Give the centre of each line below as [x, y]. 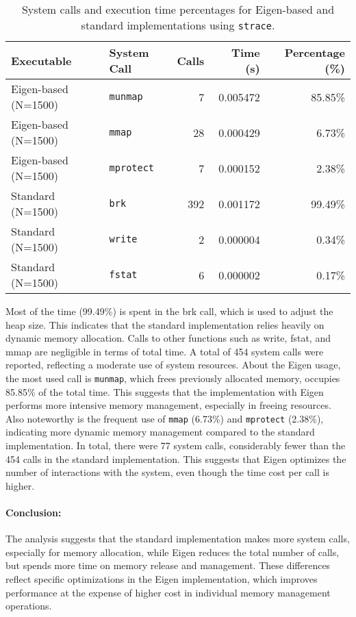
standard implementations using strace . [178, 25]
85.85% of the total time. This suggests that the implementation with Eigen [165, 391]
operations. [29, 606]
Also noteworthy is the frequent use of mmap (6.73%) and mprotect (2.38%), [165, 418]
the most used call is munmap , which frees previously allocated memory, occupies [173, 378]
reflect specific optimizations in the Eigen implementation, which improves [162, 579]
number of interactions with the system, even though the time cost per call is [167, 472]
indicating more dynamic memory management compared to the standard [160, 432]
